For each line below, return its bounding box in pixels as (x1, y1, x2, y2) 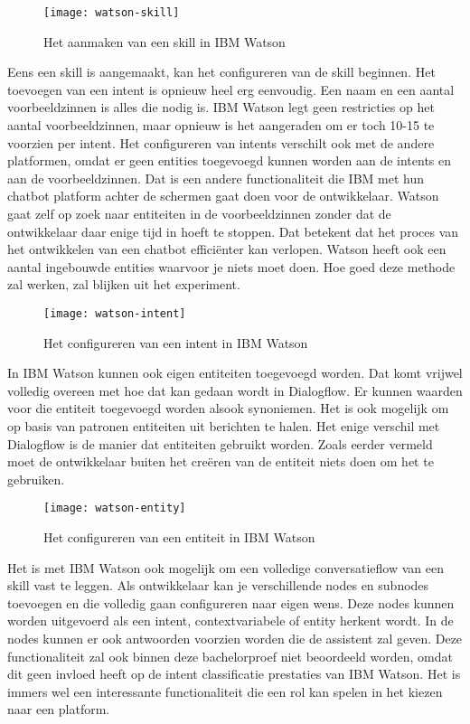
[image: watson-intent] (43, 306, 186, 320)
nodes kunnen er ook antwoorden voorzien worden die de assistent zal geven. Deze (7, 629, 463, 647)
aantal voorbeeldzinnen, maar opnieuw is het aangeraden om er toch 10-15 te (7, 116, 435, 135)
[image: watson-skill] (43, 6, 180, 19)
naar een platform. (7, 700, 110, 719)
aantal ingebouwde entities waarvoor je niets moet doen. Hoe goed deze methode (7, 257, 456, 276)
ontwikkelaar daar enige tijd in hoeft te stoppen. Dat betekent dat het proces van (7, 221, 459, 240)
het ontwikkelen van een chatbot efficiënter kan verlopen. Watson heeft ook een (7, 240, 446, 259)
